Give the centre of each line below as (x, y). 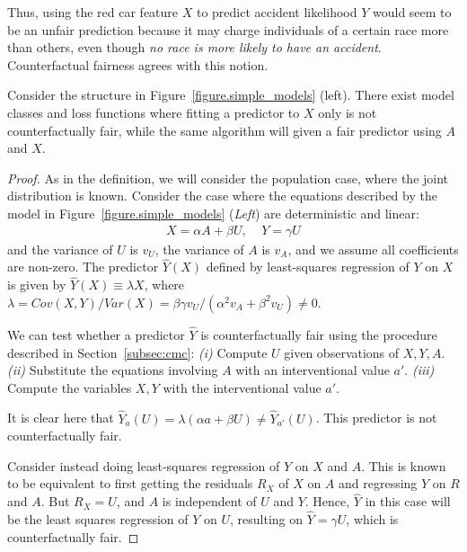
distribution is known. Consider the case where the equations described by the (222, 196)
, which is (372, 519)
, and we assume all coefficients (373, 249)
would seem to (412, 12)
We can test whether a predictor (96, 334)
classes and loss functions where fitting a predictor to (154, 112)
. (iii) (419, 370)
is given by (37, 285)
